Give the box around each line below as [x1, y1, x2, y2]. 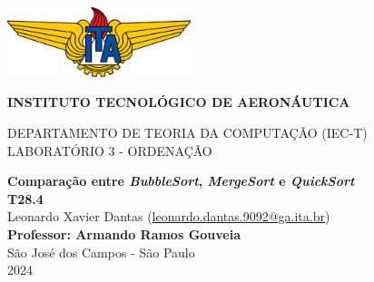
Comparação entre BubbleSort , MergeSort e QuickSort [7, 171, 355, 190]
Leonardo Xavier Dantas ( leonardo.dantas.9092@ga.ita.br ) [7, 207, 330, 226]
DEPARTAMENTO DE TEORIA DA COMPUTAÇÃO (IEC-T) [7, 122, 368, 141]
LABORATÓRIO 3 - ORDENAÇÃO [7, 141, 212, 160]
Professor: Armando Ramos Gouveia [7, 224, 241, 243]
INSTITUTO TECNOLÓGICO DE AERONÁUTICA [7, 92, 350, 112]
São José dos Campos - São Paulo [7, 242, 195, 261]
